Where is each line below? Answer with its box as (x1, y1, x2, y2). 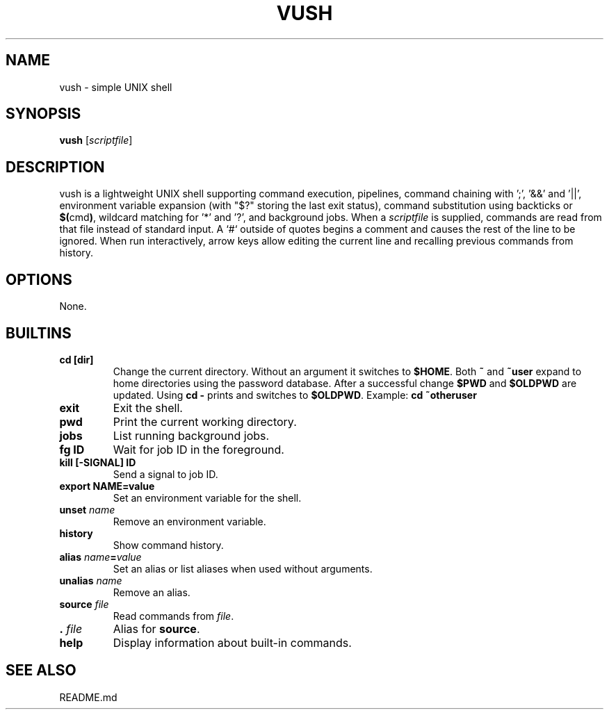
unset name (59, 503, 115, 516)
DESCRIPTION (6, 158, 105, 176)
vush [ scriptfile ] (59, 134, 133, 147)
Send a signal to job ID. (113, 468, 218, 480)
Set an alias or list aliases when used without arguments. (113, 562, 373, 575)
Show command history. (113, 539, 224, 551)
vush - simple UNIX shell (59, 81, 172, 93)
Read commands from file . (113, 609, 234, 622)
